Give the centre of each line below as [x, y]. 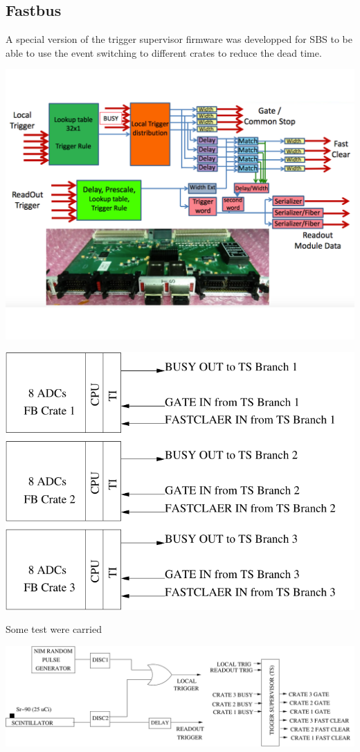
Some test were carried [54, 629]
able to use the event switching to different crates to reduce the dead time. [164, 52]
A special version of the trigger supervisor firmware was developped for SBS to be [179, 39]
